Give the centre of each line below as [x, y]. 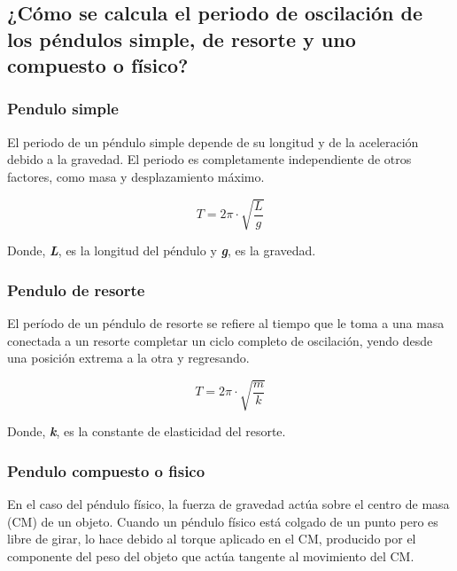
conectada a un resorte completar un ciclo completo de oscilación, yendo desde [220, 340]
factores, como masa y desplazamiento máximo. [136, 176]
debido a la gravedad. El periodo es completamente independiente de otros [209, 159]
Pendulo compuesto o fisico [106, 470]
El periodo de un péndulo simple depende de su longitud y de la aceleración [213, 141]
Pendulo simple [63, 109]
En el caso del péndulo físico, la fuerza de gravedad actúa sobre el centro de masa [228, 504]
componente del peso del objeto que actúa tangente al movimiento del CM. [211, 555]
